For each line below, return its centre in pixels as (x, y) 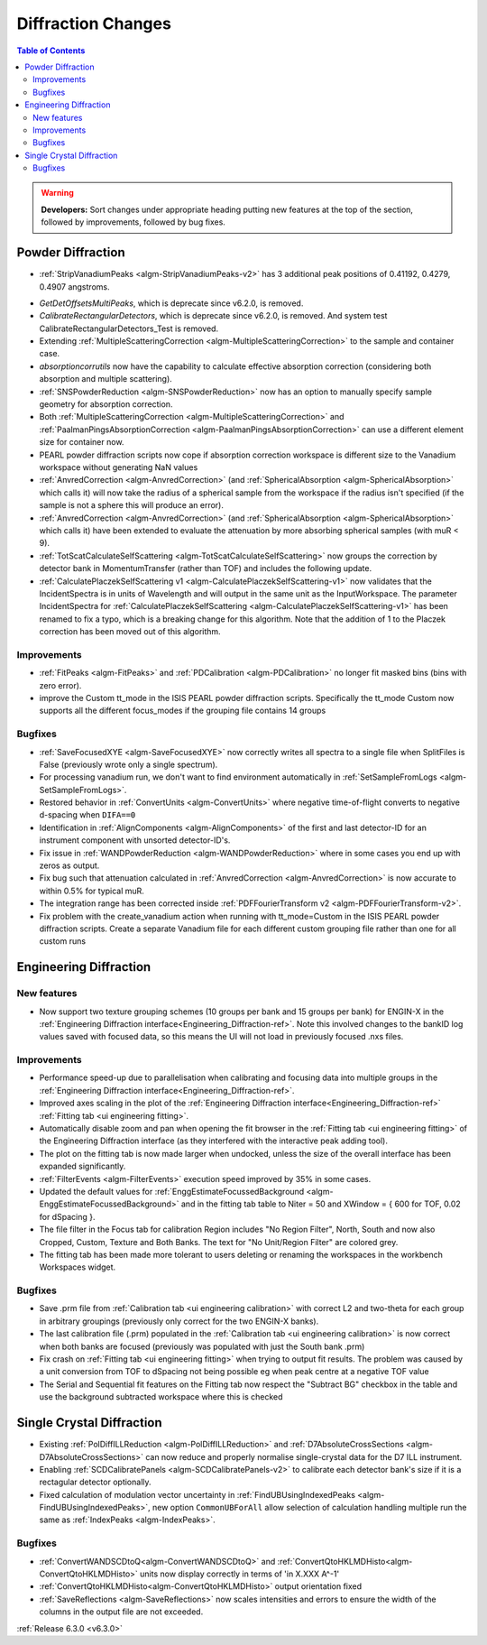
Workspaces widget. (78, 1267)
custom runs (62, 941)
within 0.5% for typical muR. (92, 891)
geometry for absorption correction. (106, 404)
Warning (57, 193)
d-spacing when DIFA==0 (87, 815)
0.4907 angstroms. (74, 286)
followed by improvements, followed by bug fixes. (133, 222)
